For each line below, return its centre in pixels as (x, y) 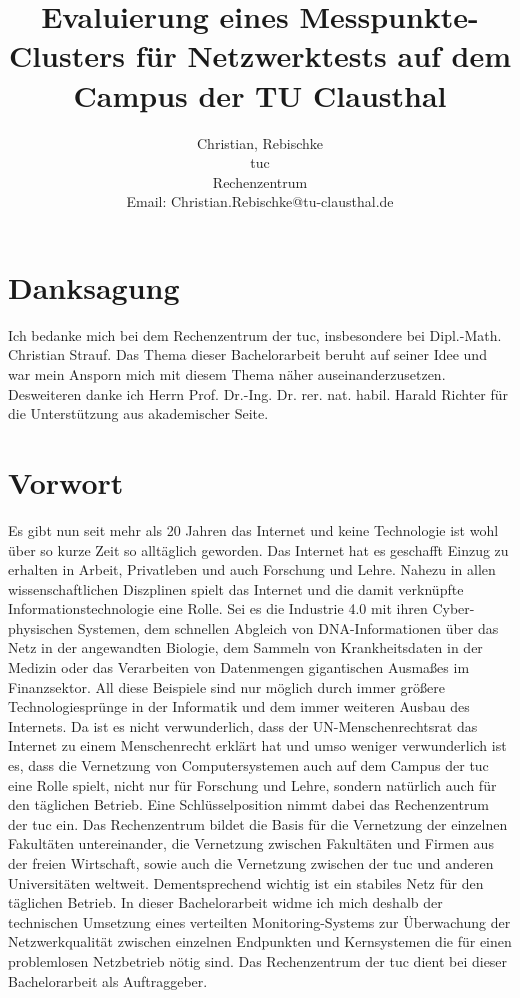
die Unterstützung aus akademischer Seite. (138, 413)
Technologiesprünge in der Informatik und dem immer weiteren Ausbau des (239, 706)
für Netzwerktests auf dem (323, 55)
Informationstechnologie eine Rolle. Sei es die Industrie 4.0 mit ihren (218, 608)
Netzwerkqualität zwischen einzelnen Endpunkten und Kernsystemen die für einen (260, 941)
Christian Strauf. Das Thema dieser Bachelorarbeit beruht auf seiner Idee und (247, 354)
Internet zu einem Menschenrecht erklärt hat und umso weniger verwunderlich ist (257, 745)
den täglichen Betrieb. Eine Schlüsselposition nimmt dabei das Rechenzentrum (248, 804)
